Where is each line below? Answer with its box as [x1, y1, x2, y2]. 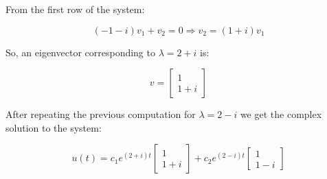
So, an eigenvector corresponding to [5, 45, 155, 59]
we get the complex [240, 107, 322, 121]
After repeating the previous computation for [5, 107, 196, 121]
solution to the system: [5, 120, 102, 134]
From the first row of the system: [5, 2, 145, 16]
